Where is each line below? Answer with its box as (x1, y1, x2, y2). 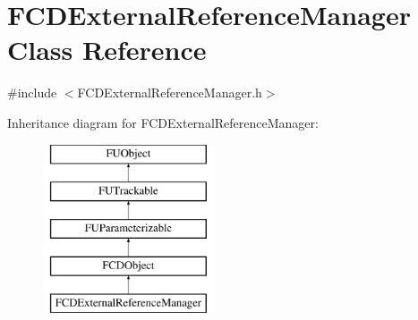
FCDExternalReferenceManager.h (77, 83, 262, 102)
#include (7, 83, 57, 102)
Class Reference (7, 31, 207, 68)
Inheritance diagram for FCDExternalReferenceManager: (7, 113, 319, 131)
